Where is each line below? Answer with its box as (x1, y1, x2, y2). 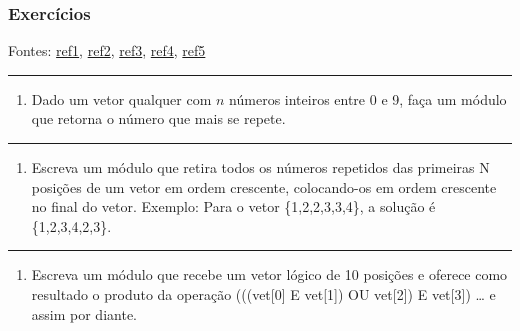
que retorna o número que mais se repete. (31, 108, 286, 129)
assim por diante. (31, 303, 137, 324)
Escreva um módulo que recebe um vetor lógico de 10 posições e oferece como (31, 264, 508, 285)
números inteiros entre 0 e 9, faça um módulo (229, 88, 507, 109)
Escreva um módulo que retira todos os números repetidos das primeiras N (31, 157, 490, 177)
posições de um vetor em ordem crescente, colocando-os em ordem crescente (31, 176, 497, 197)
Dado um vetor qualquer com (31, 88, 212, 109)
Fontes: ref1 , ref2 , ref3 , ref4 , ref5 (8, 40, 206, 61)
